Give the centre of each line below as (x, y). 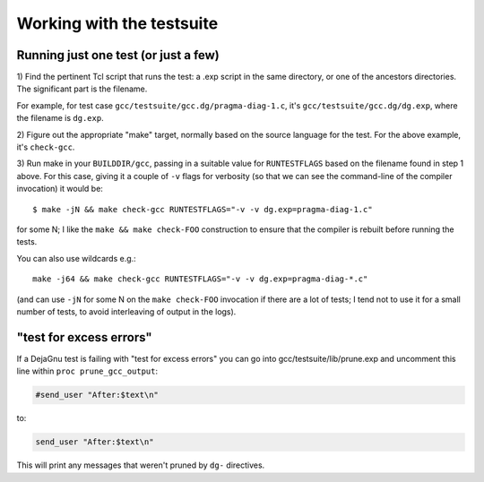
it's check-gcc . (46, 147)
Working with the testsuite (117, 23)
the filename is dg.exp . (60, 118)
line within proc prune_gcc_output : (87, 371)
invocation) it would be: (60, 189)
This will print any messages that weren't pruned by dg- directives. (141, 465)
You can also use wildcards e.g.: (76, 258)
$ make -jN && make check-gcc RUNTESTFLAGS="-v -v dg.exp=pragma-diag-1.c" (203, 209)
